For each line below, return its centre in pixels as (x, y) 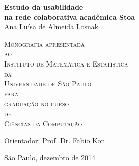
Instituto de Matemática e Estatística (66, 63)
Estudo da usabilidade (44, 7)
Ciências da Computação (43, 123)
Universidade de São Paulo (48, 84)
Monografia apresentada (45, 43)
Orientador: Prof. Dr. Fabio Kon (55, 140)
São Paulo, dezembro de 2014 (50, 157)
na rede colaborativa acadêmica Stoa (70, 16)
